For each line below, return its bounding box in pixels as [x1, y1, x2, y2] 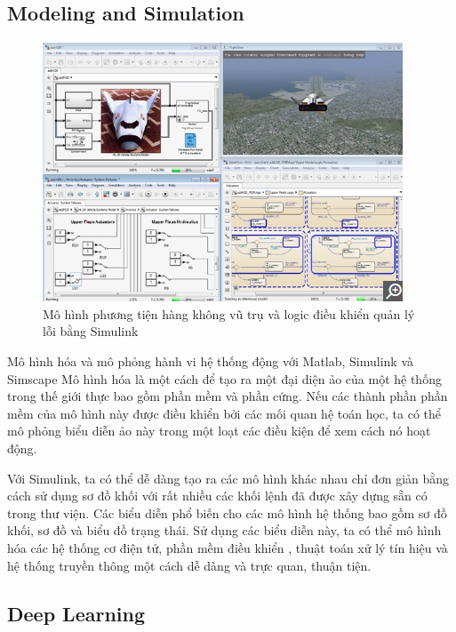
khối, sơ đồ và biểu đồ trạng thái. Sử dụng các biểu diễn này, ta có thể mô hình [7, 521, 442, 540]
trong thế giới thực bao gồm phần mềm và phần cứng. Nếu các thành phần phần [7, 387, 448, 405]
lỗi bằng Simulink [43, 322, 139, 340]
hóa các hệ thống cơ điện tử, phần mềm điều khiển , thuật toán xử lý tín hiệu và [7, 538, 448, 556]
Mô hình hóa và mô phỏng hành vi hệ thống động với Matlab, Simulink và [7, 351, 414, 370]
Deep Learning [7, 599, 146, 627]
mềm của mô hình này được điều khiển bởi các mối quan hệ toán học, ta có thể [7, 404, 442, 422]
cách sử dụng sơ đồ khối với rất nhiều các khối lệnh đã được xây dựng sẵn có [7, 486, 428, 505]
